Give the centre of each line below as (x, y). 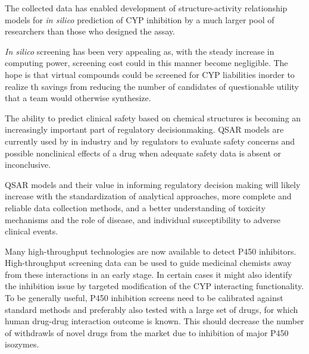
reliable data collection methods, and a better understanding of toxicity (135, 207)
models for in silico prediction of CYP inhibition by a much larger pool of (140, 19)
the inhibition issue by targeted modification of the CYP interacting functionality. (154, 286)
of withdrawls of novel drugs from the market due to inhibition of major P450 (147, 332)
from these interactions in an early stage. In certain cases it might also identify (149, 274)
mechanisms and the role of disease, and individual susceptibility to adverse (143, 219)
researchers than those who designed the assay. (90, 31)
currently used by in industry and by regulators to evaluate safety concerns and (150, 141)
